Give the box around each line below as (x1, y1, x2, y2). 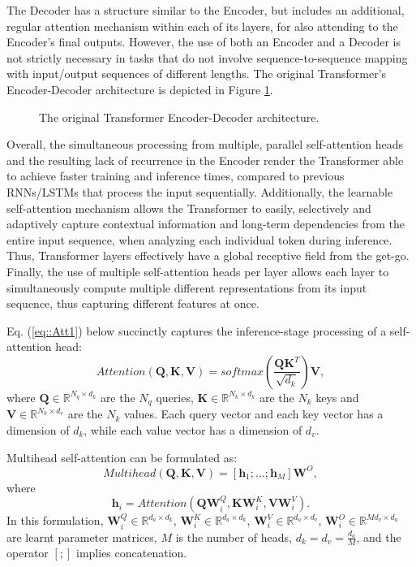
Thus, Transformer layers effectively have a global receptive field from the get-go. (6, 247, 410, 264)
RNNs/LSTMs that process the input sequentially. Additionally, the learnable (6, 183, 393, 200)
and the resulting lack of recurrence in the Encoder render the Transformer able (6, 151, 404, 168)
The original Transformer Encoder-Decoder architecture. (39, 108, 320, 125)
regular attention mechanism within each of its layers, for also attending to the (6, 17, 398, 34)
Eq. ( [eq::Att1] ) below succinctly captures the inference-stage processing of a (6, 322, 387, 339)
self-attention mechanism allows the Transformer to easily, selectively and (6, 199, 371, 216)
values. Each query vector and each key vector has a (124, 405, 384, 422)
